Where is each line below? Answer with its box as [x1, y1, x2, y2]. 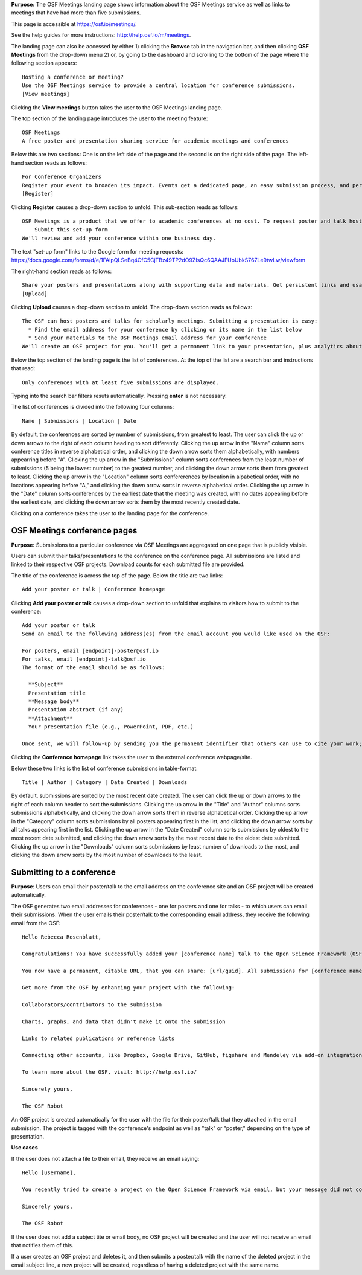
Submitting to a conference [11, 867, 116, 877]
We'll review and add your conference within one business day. [22, 234, 217, 242]
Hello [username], [22, 1169, 77, 1176]
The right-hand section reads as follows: [11, 268, 112, 275]
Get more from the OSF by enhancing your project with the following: [22, 984, 235, 991]
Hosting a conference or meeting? [22, 73, 124, 80]
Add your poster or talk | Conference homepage [22, 586, 165, 593]
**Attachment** [28, 715, 73, 722]
